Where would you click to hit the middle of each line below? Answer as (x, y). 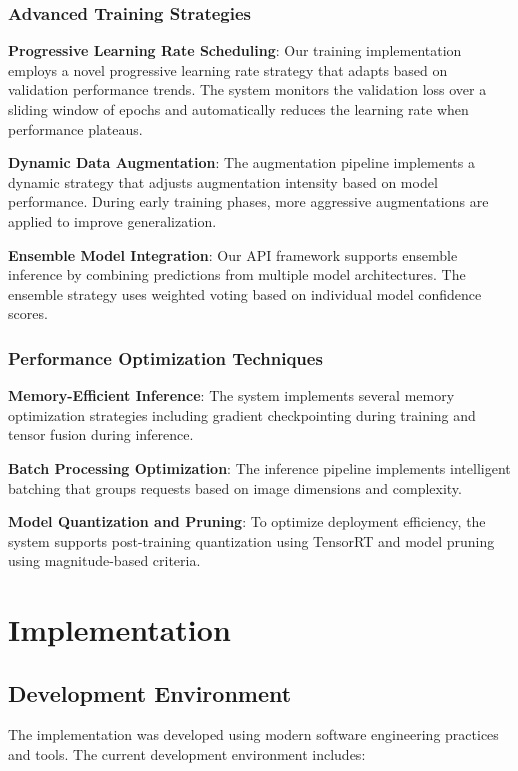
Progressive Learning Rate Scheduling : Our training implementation (235, 50)
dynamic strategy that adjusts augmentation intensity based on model (223, 181)
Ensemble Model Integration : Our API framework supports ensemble (233, 254)
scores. (28, 313)
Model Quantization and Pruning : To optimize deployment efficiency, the (247, 521)
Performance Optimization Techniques (165, 357)
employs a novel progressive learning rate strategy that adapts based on (228, 69)
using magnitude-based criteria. (104, 560)
